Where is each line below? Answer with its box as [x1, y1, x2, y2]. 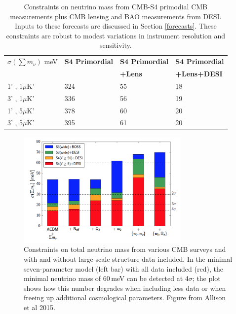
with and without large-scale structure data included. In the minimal [24, 253, 233, 264]
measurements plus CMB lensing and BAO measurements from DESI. [10, 11, 222, 21]
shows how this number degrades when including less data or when [24, 282, 226, 293]
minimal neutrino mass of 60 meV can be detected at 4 [24, 273, 189, 283]
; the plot [192, 273, 221, 283]
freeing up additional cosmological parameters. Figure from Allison [24, 292, 226, 303]
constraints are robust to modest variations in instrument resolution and [6, 30, 225, 40]
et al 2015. [24, 302, 55, 312]
